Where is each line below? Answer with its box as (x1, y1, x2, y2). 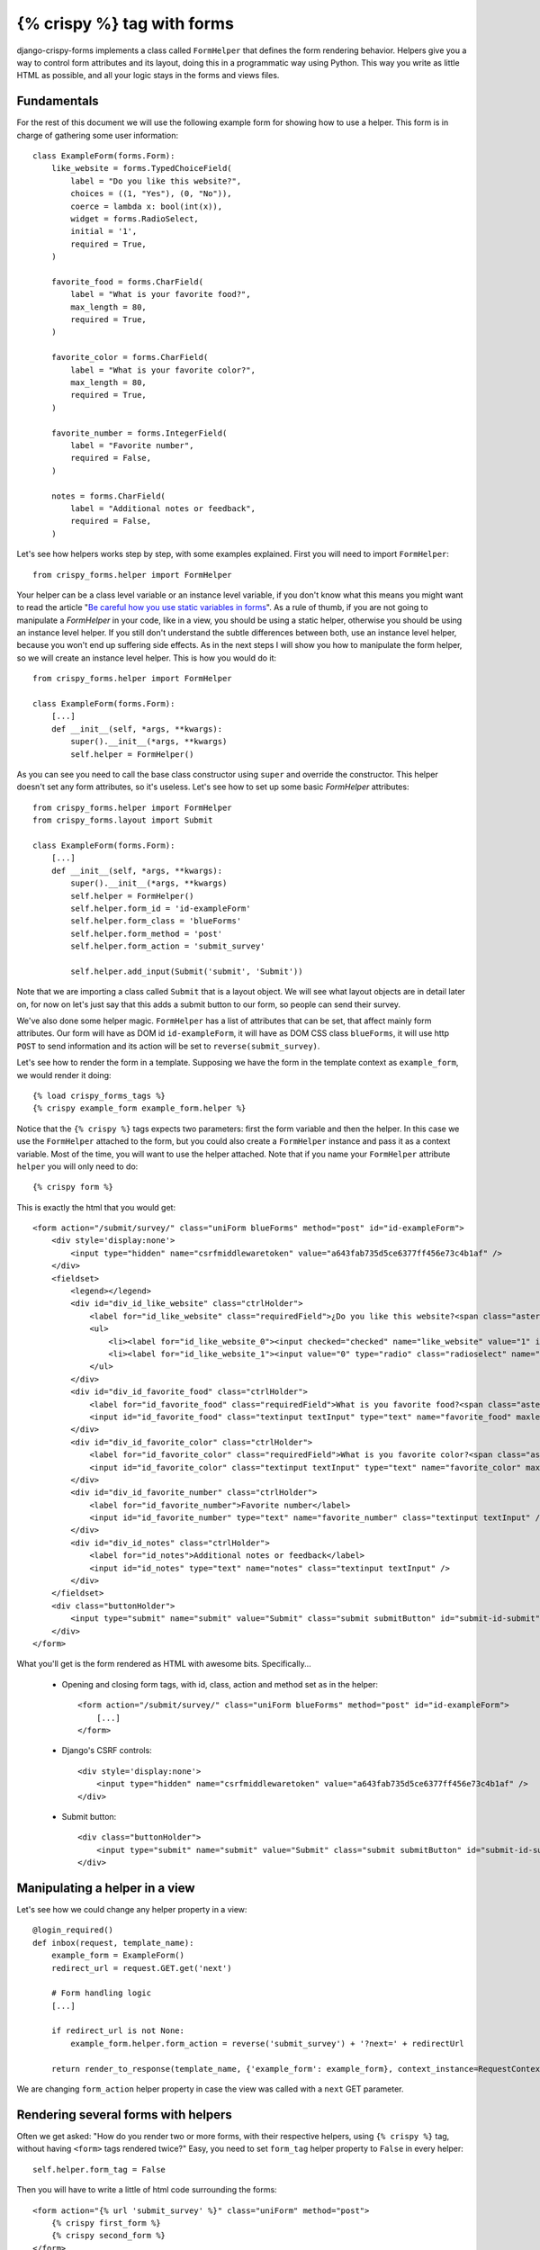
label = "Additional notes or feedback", (70, 503, 256, 513)
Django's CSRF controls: (61, 1745, 152, 1756)
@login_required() (32, 1925, 114, 1935)
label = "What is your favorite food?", (70, 289, 251, 300)
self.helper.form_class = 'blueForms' (70, 916, 242, 926)
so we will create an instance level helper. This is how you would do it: (16, 652, 277, 663)
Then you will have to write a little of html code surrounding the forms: (16, 2184, 278, 2195)
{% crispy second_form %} (50, 2230, 166, 2241)
